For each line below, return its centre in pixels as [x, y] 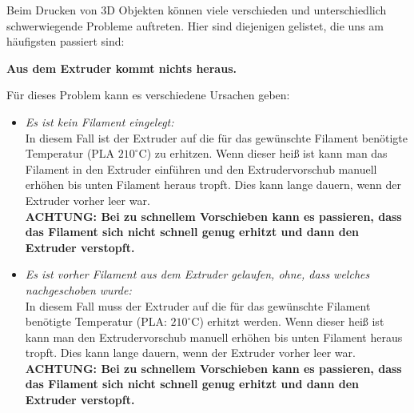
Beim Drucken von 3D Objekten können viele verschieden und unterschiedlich [197, 10]
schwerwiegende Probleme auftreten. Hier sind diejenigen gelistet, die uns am [195, 25]
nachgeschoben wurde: [78, 289]
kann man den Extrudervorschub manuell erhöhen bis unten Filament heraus [214, 337]
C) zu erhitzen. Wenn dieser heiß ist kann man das [263, 153]
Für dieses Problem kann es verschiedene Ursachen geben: [148, 95]
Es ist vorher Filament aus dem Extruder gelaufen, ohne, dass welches [197, 274]
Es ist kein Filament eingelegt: [100, 121]
